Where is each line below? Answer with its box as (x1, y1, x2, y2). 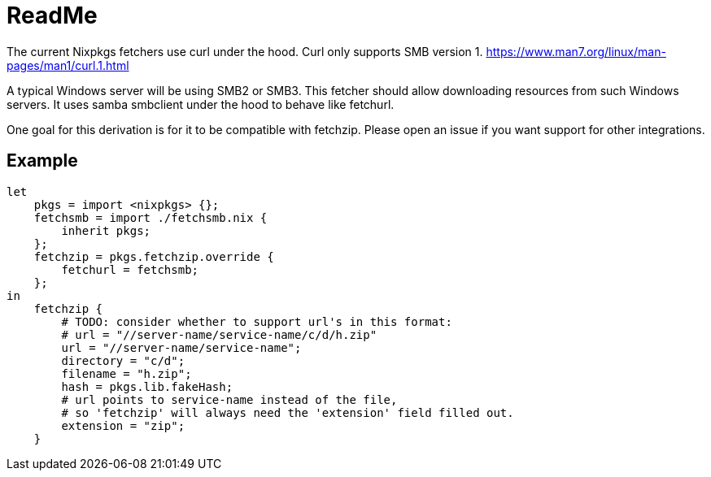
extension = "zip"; (61, 418, 185, 432)
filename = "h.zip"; (61, 366, 192, 380)
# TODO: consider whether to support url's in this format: (61, 314, 452, 328)
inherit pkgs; (61, 223, 151, 237)
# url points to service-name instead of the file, (61, 392, 398, 406)
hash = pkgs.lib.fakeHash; (61, 379, 233, 393)
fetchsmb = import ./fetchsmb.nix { (33, 210, 268, 224)
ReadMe (7, 2, 98, 29)
